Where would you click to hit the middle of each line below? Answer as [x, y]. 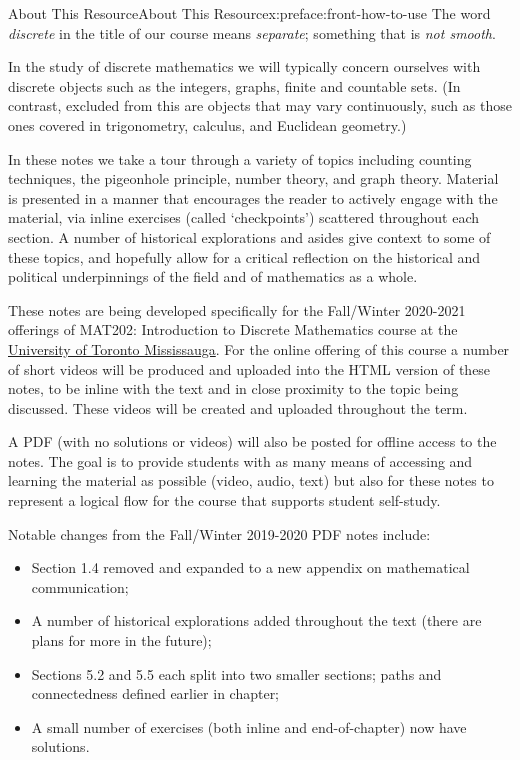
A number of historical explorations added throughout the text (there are [256, 620]
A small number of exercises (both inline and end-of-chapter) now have [249, 726]
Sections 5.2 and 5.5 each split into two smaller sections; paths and [236, 673]
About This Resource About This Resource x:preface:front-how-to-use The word [249, 13]
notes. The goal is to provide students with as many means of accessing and [240, 460]
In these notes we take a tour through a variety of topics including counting [240, 158]
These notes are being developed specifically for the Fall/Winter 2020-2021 [237, 309]
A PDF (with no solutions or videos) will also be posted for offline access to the [252, 441]
